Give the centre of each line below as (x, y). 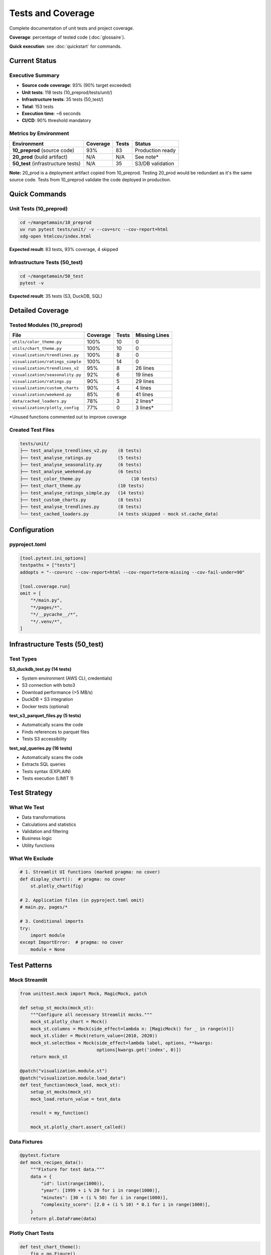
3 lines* (145, 408)
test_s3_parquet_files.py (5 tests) (45, 715)
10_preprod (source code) (43, 150)
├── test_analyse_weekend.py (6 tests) (81, 472)
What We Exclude (31, 858)
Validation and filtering (45, 831)
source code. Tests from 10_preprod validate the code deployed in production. (90, 179)
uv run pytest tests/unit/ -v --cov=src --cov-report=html (94, 229)
